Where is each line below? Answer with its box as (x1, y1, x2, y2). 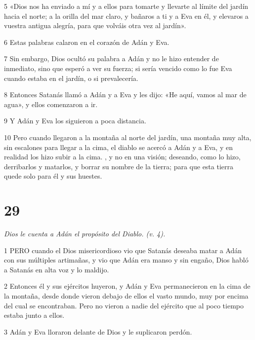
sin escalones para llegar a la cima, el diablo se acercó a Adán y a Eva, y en (4, 142, 233, 152)
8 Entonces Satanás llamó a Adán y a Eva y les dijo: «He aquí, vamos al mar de (4, 89, 247, 100)
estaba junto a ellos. (4, 310, 65, 320)
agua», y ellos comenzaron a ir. (4, 99, 98, 109)
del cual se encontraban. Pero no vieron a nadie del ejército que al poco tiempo (4, 300, 244, 310)
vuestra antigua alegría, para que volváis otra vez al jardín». (4, 20, 186, 31)
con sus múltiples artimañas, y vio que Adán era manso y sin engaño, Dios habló (4, 255, 249, 265)
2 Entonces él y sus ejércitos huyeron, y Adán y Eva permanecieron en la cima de (4, 281, 251, 291)
